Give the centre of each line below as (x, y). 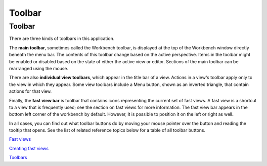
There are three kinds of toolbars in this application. (62, 39)
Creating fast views (29, 148)
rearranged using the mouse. (39, 68)
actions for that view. (30, 91)
